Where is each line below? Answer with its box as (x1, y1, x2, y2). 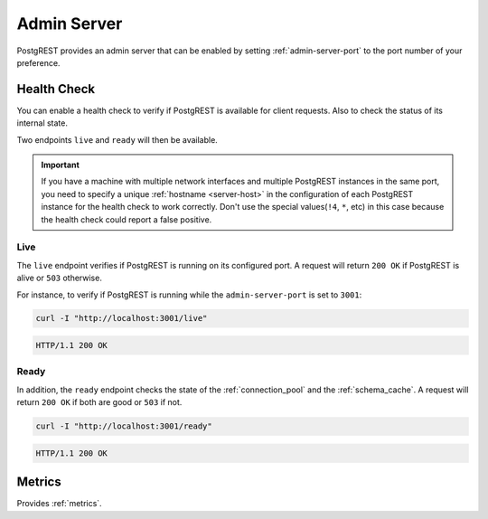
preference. (16, 57, 61, 68)
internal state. (16, 118, 68, 128)
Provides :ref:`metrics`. (16, 498, 103, 509)
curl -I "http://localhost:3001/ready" (35, 421, 212, 431)
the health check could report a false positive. (41, 213, 212, 225)
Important (41, 159, 80, 171)
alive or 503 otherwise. (16, 272, 103, 284)
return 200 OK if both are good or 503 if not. (16, 397, 183, 408)
